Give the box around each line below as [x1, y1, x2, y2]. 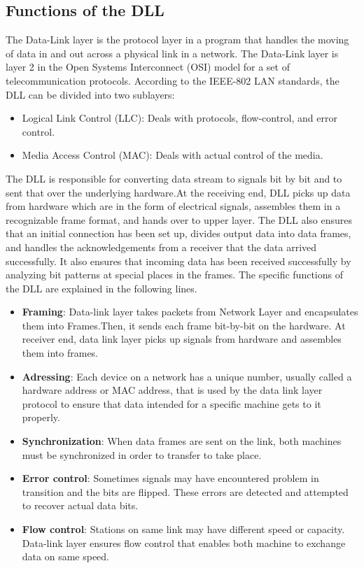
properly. [22, 410, 60, 425]
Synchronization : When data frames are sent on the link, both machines [22, 434, 342, 448]
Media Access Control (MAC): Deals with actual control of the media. [22, 148, 323, 162]
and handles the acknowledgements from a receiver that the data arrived [6, 239, 317, 254]
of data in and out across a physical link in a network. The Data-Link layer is [6, 45, 339, 60]
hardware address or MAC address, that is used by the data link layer [22, 383, 323, 397]
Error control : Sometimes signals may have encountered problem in [22, 471, 319, 485]
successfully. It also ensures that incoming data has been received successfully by [6, 253, 351, 268]
